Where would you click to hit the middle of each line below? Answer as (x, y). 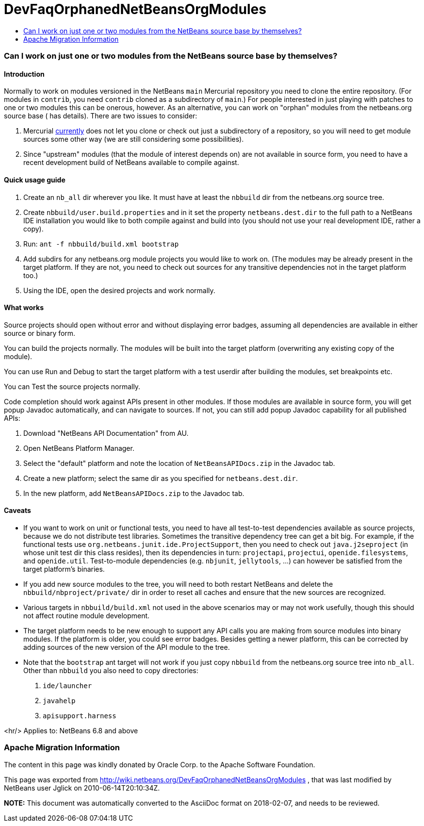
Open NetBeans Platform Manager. (79, 448)
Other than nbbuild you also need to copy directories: (111, 670)
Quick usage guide (35, 180)
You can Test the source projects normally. (72, 386)
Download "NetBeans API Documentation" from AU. (106, 433)
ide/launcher (67, 686)
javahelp (59, 701)
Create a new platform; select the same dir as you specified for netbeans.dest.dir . (161, 478)
